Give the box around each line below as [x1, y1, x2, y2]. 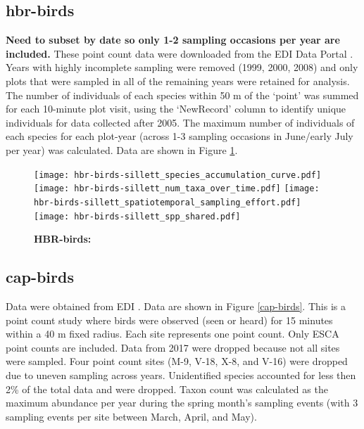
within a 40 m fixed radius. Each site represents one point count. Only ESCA [6, 326, 339, 341]
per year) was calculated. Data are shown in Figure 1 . [6, 142, 238, 157]
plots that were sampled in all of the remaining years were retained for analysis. [6, 73, 350, 88]
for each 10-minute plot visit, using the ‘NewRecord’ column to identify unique [6, 101, 346, 116]
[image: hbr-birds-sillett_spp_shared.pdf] [34, 211, 241, 222]
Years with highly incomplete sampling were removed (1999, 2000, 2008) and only [6, 60, 358, 75]
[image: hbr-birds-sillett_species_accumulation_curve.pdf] [34, 169, 322, 180]
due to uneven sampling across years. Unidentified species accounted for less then [6, 367, 356, 382]
